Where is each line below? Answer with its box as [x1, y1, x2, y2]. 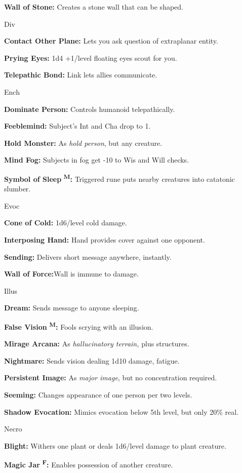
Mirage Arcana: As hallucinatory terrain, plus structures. [4, 338, 189, 349]
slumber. [4, 183, 31, 194]
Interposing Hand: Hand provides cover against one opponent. [4, 234, 205, 245]
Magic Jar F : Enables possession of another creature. [4, 458, 173, 469]
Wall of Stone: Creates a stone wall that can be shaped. [4, 2, 183, 12]
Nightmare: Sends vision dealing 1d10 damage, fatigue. [4, 355, 180, 366]
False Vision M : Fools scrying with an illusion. [4, 320, 153, 332]
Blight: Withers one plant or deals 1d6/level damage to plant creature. [4, 440, 226, 451]
